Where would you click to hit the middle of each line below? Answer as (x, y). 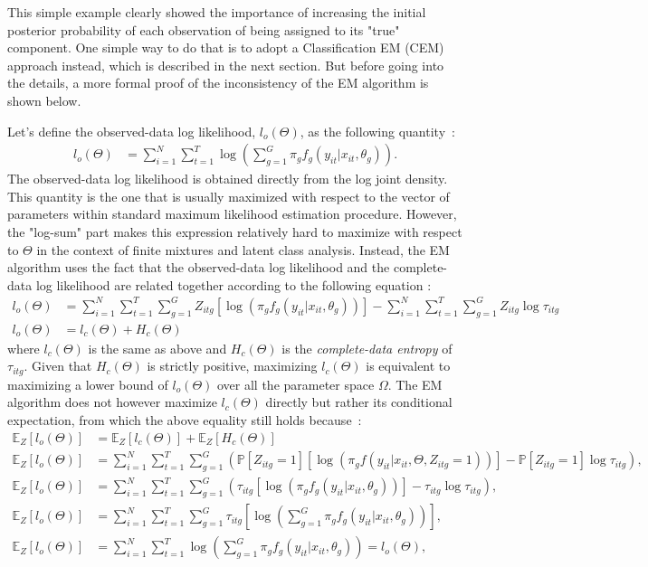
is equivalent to (408, 366)
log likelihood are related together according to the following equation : (233, 284)
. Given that (58, 366)
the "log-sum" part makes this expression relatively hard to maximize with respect (235, 231)
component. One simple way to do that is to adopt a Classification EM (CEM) (226, 47)
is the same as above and (157, 348)
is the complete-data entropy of (367, 348)
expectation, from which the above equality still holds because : (185, 419)
